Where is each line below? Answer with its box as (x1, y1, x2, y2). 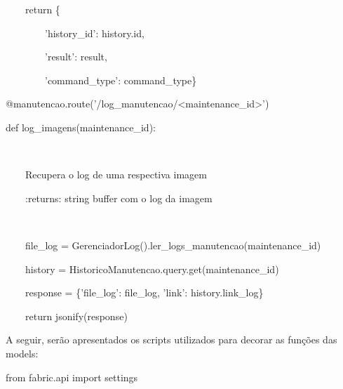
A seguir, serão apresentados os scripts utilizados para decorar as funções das (6, 332, 337, 347)
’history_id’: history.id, (44, 25, 144, 40)
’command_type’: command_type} (44, 72, 197, 87)
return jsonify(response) (25, 308, 128, 323)
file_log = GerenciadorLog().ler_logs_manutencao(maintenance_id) (25, 237, 321, 252)
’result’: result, (44, 49, 107, 64)
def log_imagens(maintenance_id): (6, 119, 156, 134)
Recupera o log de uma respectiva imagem (25, 167, 207, 182)
